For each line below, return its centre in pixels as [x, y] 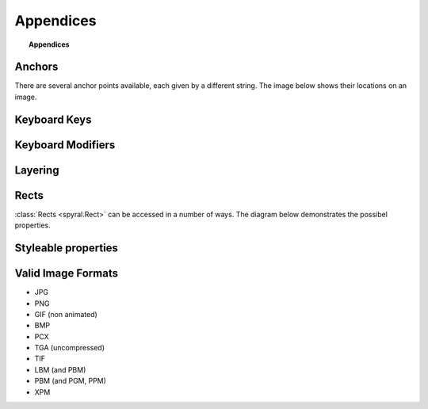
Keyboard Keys [53, 119]
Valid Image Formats [67, 273]
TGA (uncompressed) [70, 348]
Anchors [36, 67]
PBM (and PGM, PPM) [71, 381]
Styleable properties [67, 248]
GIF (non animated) [66, 314]
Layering [37, 170]
